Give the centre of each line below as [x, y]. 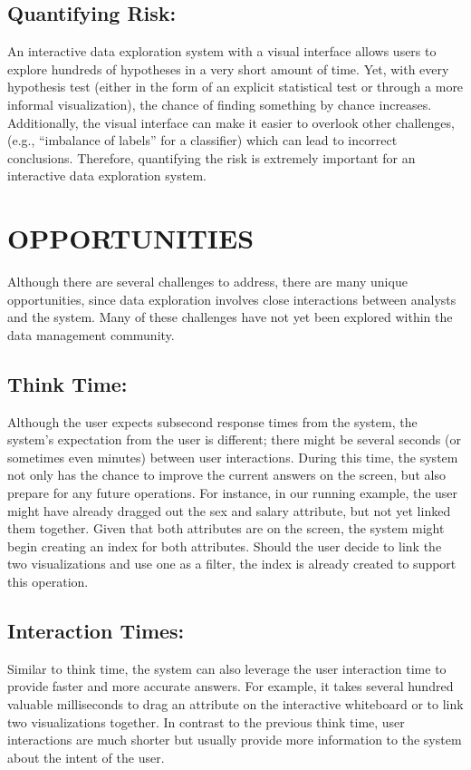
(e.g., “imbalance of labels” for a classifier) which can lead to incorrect [202, 140]
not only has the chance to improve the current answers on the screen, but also [226, 475]
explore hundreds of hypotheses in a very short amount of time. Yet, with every [228, 68]
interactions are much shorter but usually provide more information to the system [235, 740]
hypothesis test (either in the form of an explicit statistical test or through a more [235, 87]
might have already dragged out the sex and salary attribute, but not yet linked [229, 510]
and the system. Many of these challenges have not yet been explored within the [230, 317]
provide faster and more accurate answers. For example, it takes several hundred [231, 686]
